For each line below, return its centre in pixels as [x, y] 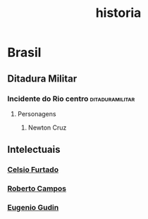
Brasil [24, 52]
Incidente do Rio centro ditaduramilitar [71, 99]
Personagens [37, 113]
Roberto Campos [37, 189]
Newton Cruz [47, 127]
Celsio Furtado [33, 170]
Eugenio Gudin [33, 208]
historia [118, 13]
